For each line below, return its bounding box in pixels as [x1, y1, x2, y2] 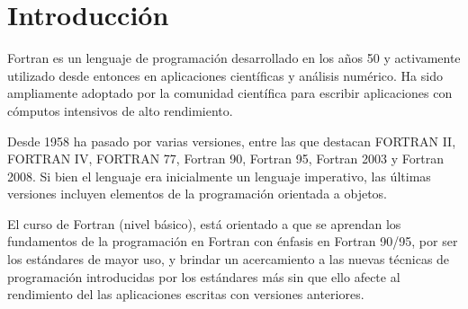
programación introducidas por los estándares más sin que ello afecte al [7, 267, 400, 286]
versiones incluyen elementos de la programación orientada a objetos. [7, 184, 388, 203]
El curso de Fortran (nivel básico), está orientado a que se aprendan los [7, 214, 401, 233]
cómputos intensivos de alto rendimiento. [7, 101, 233, 119]
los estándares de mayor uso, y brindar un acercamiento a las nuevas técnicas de [7, 250, 450, 269]
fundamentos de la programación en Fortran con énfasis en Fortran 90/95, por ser [7, 232, 458, 251]
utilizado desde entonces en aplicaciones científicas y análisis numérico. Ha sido [7, 66, 443, 84]
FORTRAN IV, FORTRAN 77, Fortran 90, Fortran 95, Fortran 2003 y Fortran [7, 149, 444, 168]
